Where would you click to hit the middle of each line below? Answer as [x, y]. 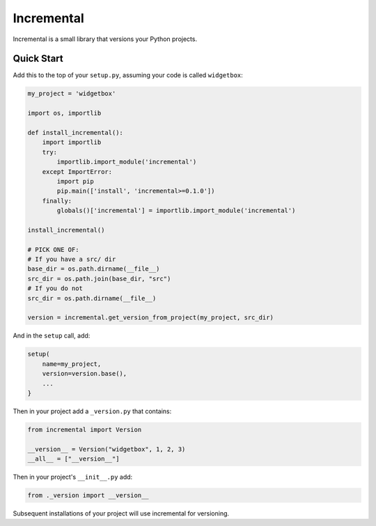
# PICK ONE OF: [53, 249]
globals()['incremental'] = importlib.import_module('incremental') [176, 211]
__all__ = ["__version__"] [73, 459]
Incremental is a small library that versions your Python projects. [105, 39]
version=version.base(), [85, 374]
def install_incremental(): [75, 133]
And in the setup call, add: [52, 336]
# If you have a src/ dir [72, 260]
